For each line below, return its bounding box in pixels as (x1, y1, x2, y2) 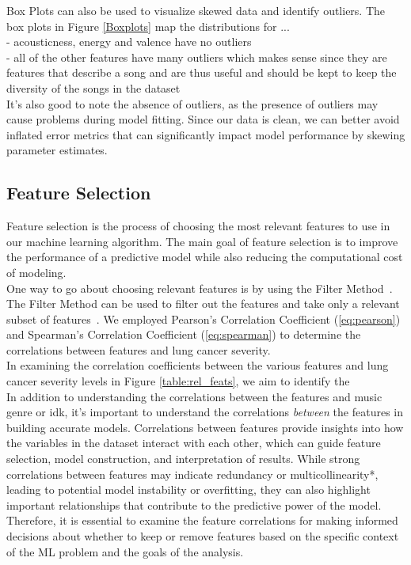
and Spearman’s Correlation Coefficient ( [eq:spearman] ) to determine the (6, 326, 361, 343)
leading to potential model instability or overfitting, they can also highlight (6, 481, 371, 498)
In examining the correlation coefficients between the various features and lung (6, 357, 389, 374)
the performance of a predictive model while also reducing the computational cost (6, 248, 403, 265)
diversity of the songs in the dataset (6, 79, 181, 96)
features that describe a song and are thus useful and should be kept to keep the (6, 64, 397, 81)
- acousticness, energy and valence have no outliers (6, 33, 252, 50)
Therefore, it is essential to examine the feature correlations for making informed (6, 512, 398, 529)
